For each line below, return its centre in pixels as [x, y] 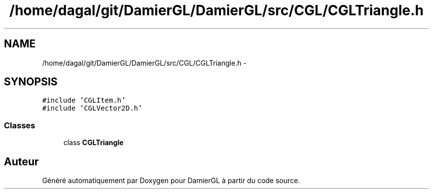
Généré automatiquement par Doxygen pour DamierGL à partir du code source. [171, 181]
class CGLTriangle [93, 143]
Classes [20, 125]
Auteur [22, 161]
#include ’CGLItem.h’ [84, 100]
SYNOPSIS [31, 82]
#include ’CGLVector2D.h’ [92, 108]
